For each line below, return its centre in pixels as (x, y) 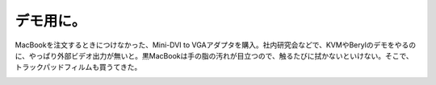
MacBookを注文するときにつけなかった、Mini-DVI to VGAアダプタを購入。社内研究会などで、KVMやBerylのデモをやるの (216, 45)
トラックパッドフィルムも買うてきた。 (78, 67)
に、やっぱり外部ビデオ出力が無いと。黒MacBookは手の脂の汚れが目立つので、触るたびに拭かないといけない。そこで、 (214, 55)
